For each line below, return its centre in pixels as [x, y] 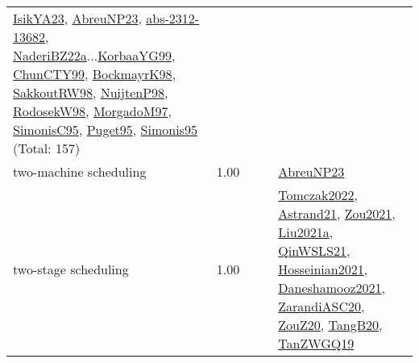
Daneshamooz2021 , [332, 288]
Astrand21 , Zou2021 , [337, 213]
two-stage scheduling [71, 269]
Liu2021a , [306, 232]
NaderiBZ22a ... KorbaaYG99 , [94, 55]
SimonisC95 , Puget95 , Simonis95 [105, 129]
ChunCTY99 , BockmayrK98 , [95, 74]
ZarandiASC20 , [322, 306]
